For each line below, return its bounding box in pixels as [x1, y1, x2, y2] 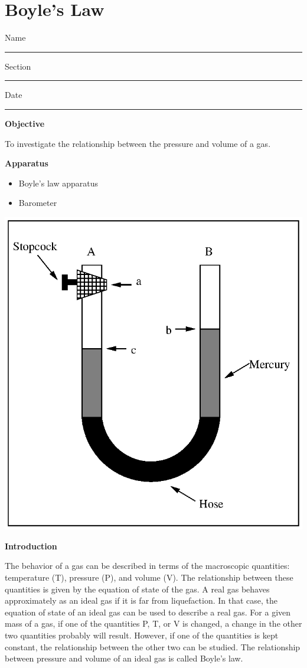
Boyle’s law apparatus [18, 176, 98, 189]
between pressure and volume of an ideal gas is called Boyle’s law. [5, 652, 243, 664]
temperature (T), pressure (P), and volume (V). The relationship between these [5, 571, 293, 583]
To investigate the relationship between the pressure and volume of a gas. [5, 137, 271, 149]
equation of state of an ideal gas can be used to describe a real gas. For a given [5, 605, 291, 618]
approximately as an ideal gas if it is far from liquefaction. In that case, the [5, 594, 278, 607]
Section [5, 60, 31, 72]
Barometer [18, 197, 57, 209]
